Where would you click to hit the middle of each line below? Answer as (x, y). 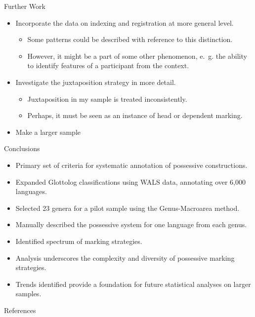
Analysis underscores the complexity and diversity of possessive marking (125, 258)
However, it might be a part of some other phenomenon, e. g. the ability (137, 56)
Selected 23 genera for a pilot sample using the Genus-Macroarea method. (127, 208)
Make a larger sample (48, 132)
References (20, 310)
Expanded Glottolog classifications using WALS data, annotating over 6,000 (131, 181)
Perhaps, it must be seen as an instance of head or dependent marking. (135, 115)
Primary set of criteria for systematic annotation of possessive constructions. (131, 165)
